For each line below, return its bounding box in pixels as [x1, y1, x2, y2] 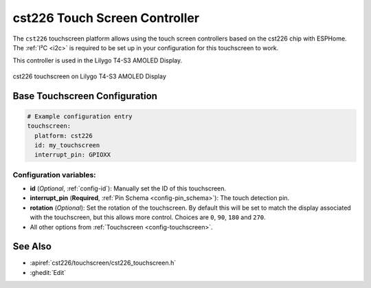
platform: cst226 [34, 131, 93, 140]
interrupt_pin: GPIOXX [34, 151, 111, 159]
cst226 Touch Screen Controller [12, 10, 199, 25]
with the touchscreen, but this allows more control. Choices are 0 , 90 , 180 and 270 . [30, 213, 266, 221]
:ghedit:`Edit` [30, 268, 67, 276]
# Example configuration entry [27, 112, 133, 120]
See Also [12, 241, 52, 252]
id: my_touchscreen [34, 141, 100, 149]
